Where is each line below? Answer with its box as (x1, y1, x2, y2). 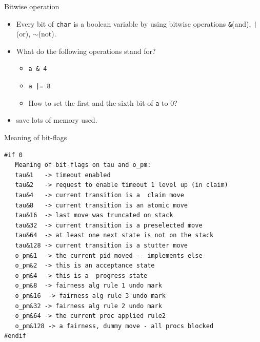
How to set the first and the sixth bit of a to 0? (28, 97, 177, 108)
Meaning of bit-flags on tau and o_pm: (15, 161, 151, 169)
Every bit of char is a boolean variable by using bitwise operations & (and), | (16, 18, 257, 29)
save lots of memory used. (16, 115, 97, 125)
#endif (4, 332, 26, 340)
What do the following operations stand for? (16, 45, 156, 56)
